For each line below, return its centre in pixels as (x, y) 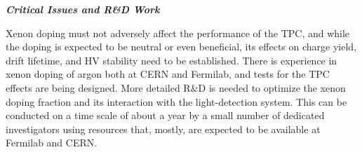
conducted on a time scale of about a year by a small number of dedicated (165, 115)
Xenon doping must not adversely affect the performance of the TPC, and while (178, 33)
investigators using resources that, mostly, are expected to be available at (163, 129)
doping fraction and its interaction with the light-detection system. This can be (176, 101)
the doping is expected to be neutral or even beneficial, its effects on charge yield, (181, 47)
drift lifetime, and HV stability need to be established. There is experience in (172, 60)
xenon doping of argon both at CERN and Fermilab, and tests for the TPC (168, 74)
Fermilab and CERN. (52, 143)
